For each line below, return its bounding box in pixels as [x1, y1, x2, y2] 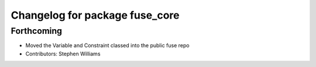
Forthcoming [11, 26, 63, 36]
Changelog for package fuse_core [11, 9, 180, 22]
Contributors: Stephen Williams [25, 50, 101, 57]
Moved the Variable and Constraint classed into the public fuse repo [25, 42, 190, 49]
